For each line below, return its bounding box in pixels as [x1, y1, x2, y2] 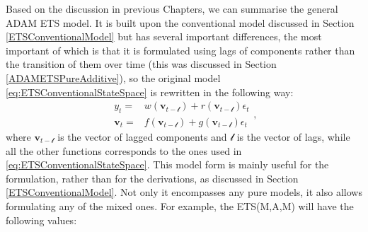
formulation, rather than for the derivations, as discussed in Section [6, 170, 299, 185]
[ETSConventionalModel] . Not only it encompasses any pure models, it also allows [6, 185, 362, 199]
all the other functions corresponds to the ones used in [6, 143, 242, 158]
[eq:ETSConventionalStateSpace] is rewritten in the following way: [6, 84, 294, 99]
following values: [6, 212, 77, 227]
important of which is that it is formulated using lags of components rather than [6, 42, 355, 57]
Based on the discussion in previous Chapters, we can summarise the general [6, 1, 338, 16]
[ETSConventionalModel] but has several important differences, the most [6, 29, 322, 44]
